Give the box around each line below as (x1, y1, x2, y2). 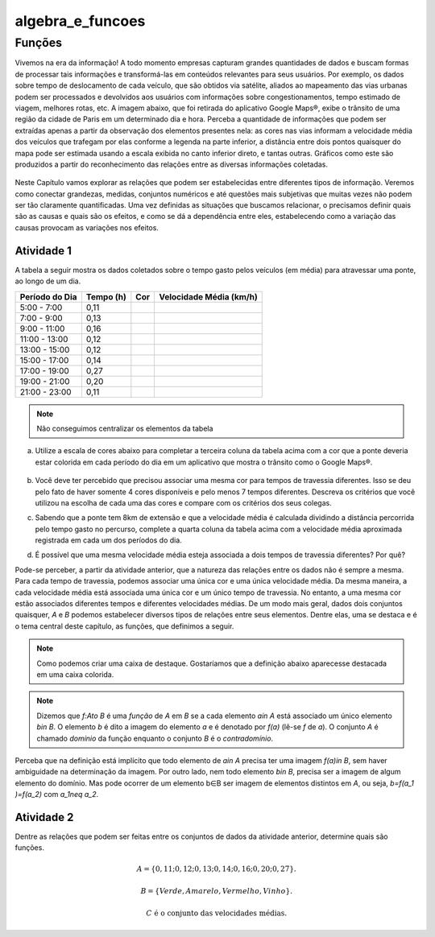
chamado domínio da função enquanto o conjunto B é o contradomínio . (36, 733, 274, 743)
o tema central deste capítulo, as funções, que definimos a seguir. (14, 621, 234, 631)
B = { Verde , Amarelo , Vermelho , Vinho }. (140, 886, 293, 895)
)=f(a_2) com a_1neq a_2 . (14, 790, 99, 799)
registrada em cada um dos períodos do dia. (35, 535, 183, 545)
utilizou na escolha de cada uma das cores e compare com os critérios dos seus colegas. (35, 497, 332, 507)
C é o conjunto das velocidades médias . (146, 909, 288, 918)
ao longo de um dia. (14, 276, 81, 286)
